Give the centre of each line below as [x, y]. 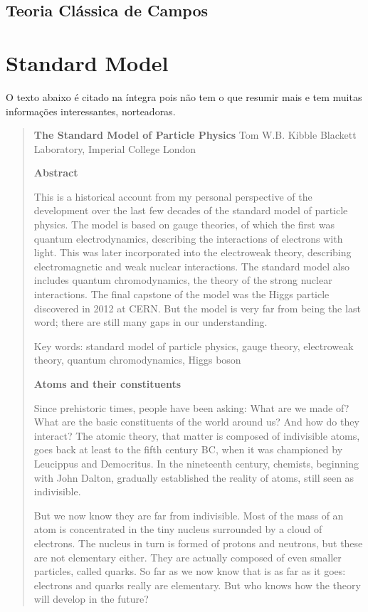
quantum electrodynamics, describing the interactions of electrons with [188, 238]
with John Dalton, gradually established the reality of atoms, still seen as [194, 477]
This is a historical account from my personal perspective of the [173, 196]
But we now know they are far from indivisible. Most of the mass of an [189, 515]
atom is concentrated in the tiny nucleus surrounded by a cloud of [178, 529]
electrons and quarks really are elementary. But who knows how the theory [197, 585]
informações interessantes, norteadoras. [91, 111]
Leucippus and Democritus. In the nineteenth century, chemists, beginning [196, 463]
